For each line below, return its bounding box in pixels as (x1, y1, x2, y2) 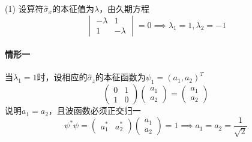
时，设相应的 (37, 71, 88, 83)
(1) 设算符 (5, 2, 44, 14)
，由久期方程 (99, 2, 150, 14)
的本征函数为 (95, 71, 146, 83)
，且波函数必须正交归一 (48, 104, 141, 117)
